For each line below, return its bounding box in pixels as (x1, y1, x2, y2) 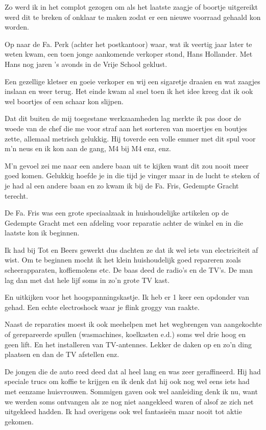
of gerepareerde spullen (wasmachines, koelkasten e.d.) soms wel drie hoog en (5, 329, 246, 340)
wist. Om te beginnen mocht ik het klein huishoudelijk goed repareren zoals (5, 254, 241, 265)
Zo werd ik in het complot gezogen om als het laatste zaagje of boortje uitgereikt (5, 2, 258, 12)
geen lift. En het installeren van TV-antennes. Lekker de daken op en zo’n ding (5, 339, 252, 349)
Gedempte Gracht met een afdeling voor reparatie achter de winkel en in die (5, 217, 244, 228)
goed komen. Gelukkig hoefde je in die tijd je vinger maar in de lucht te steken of (5, 170, 259, 181)
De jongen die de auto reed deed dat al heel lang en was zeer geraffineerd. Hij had (5, 366, 261, 376)
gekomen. (5, 416, 34, 426)
